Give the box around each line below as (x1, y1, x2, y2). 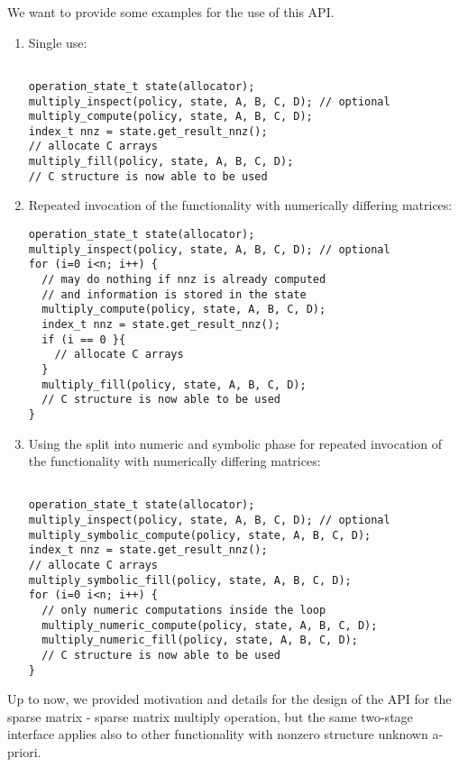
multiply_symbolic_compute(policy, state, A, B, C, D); (28, 528, 372, 542)
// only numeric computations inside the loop (41, 604, 326, 616)
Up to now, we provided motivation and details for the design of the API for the (7, 689, 452, 708)
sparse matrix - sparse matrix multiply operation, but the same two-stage (7, 707, 413, 726)
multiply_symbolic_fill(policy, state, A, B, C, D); (28, 573, 352, 587)
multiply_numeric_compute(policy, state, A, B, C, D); (41, 618, 378, 632)
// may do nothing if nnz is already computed (41, 273, 326, 286)
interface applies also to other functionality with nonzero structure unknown (7, 725, 428, 744)
